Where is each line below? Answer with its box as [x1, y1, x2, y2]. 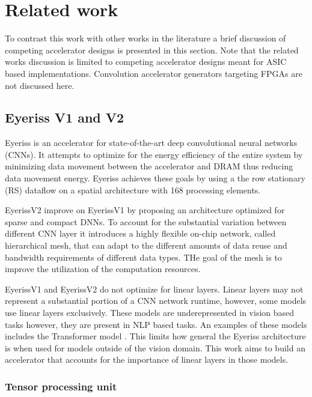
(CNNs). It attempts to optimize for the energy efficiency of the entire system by [5, 148, 303, 160]
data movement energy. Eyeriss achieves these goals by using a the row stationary [5, 172, 305, 184]
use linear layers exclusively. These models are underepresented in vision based [5, 306, 295, 319]
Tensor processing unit [5, 378, 117, 393]
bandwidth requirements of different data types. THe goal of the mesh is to [5, 250, 282, 263]
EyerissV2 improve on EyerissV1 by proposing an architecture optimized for [5, 204, 285, 216]
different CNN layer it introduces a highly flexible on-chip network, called [5, 227, 276, 240]
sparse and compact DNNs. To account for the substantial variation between [5, 215, 287, 228]
